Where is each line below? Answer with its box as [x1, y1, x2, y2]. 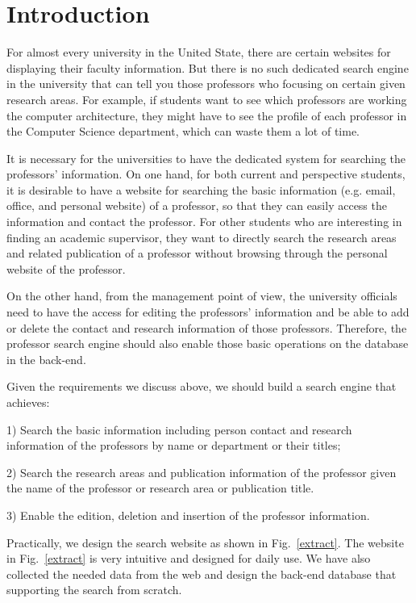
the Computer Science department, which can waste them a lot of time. [6, 123, 360, 140]
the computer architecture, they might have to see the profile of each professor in [6, 107, 407, 124]
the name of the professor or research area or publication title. [6, 479, 314, 496]
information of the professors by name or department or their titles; [6, 437, 341, 454]
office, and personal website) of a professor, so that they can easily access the [6, 197, 387, 214]
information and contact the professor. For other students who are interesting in [6, 213, 402, 230]
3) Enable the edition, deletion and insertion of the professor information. [6, 506, 370, 523]
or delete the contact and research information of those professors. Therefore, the [6, 319, 407, 336]
